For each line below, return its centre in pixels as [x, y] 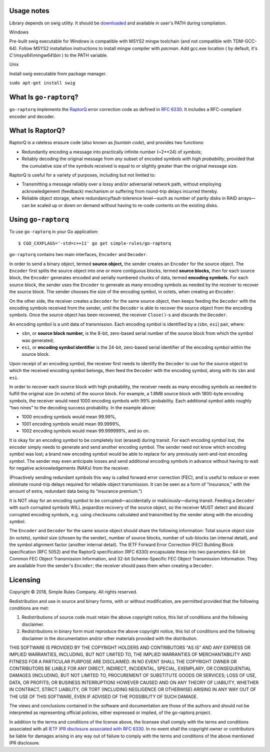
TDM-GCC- [245, 41]
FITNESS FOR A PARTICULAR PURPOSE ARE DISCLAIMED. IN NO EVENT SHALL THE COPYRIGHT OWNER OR [123, 661]
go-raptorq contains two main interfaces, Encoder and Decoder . [78, 255]
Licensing [25, 580]
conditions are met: [29, 608]
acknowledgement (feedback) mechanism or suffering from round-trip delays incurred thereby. [120, 191]
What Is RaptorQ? [37, 131]
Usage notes [29, 11]
